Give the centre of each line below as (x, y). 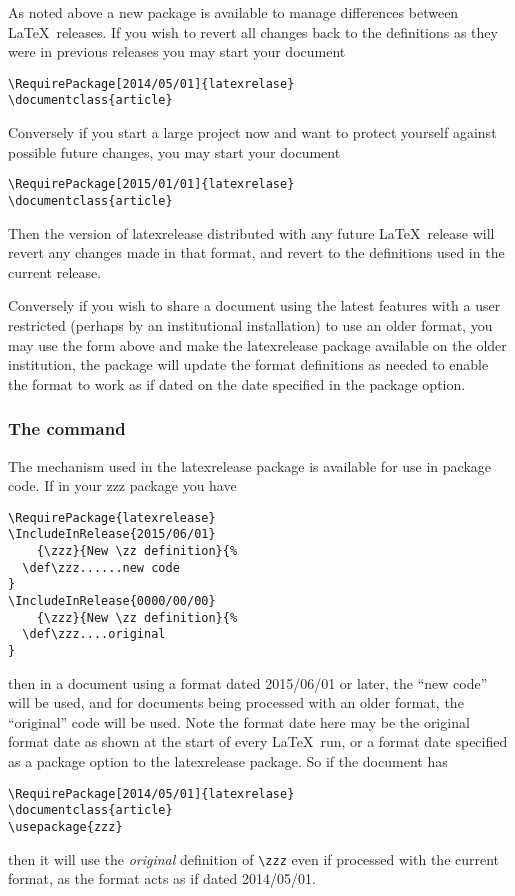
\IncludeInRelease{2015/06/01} (112, 534)
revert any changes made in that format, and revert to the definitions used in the (256, 252)
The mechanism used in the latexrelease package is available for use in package (250, 465)
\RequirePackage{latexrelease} (112, 517)
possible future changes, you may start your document (174, 151)
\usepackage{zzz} (65, 826)
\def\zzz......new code (101, 567)
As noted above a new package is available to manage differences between (233, 12)
